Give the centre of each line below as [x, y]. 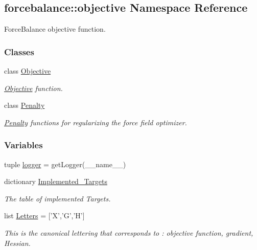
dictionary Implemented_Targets [56, 181]
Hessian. [17, 243]
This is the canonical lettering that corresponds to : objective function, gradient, [129, 232]
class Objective [28, 71]
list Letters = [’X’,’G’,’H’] [44, 215]
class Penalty [25, 105]
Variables [24, 145]
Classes [19, 51]
